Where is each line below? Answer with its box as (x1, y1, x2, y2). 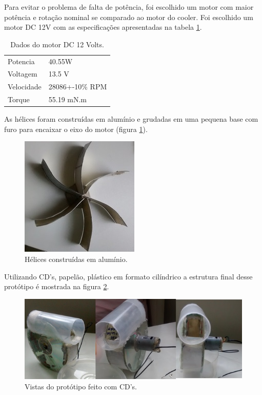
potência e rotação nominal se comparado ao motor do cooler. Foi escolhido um (4, 11, 253, 22)
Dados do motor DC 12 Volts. (10, 39, 104, 49)
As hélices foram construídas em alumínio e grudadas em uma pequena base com (4, 114, 258, 124)
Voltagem (8, 68, 37, 79)
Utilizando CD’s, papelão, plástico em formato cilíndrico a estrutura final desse (4, 271, 253, 281)
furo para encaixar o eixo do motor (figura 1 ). (4, 123, 148, 134)
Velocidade (8, 81, 42, 92)
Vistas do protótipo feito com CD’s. (25, 381, 137, 391)
